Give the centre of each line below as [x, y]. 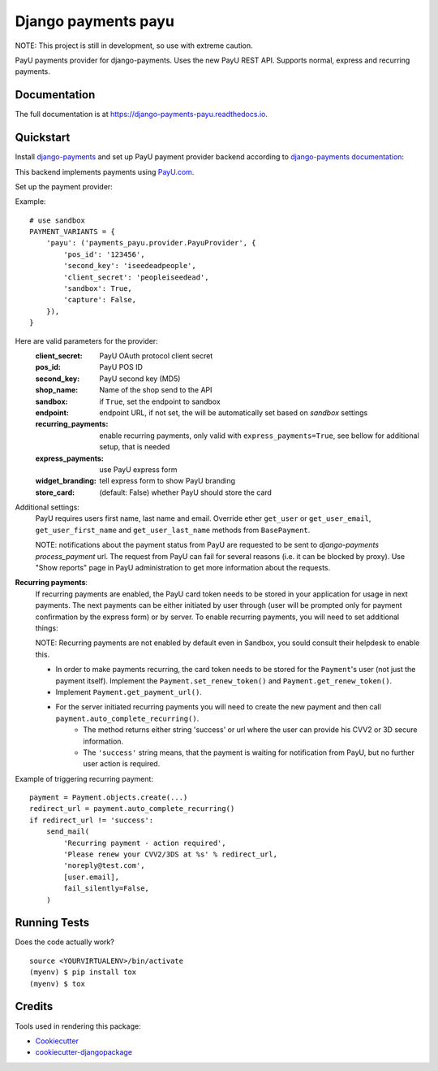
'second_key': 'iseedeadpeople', [130, 266]
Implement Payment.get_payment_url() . [129, 692]
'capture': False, [100, 300]
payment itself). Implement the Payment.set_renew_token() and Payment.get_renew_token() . [224, 681]
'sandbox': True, [98, 289]
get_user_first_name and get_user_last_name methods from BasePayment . [173, 530]
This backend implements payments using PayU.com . [105, 171]
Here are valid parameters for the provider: [86, 340]
